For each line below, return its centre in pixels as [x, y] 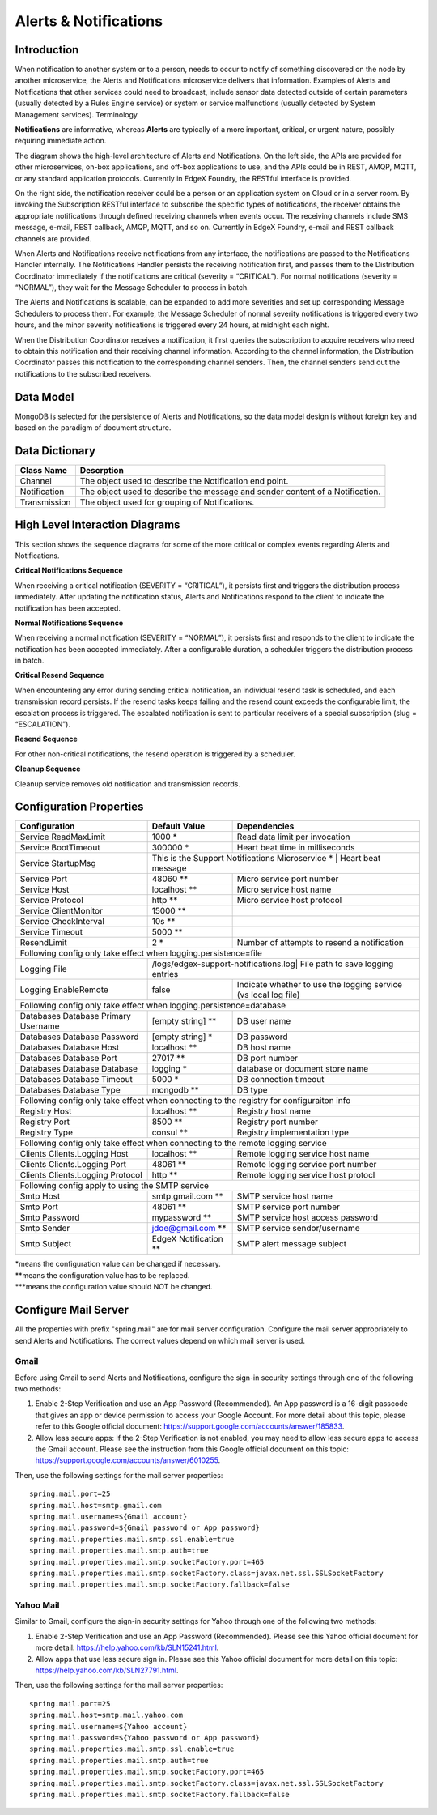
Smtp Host [40, 1196]
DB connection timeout [280, 1080]
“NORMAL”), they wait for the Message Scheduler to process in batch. [132, 288]
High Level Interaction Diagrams [98, 525]
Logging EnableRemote [64, 990]
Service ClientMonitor [61, 911]
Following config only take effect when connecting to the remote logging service [173, 1144]
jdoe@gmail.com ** [189, 1229]
